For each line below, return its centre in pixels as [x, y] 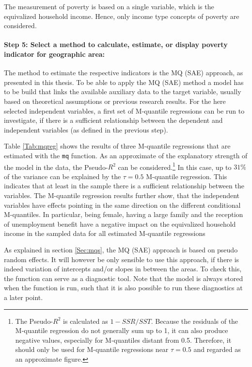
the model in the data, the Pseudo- [56, 167]
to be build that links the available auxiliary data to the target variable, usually [123, 92]
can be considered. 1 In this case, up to [175, 166]
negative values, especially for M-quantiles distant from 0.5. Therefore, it [123, 340]
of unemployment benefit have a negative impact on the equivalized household [120, 224]
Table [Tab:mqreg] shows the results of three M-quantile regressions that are [117, 146]
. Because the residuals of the [195, 321]
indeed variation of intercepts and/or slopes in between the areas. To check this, [123, 269]
